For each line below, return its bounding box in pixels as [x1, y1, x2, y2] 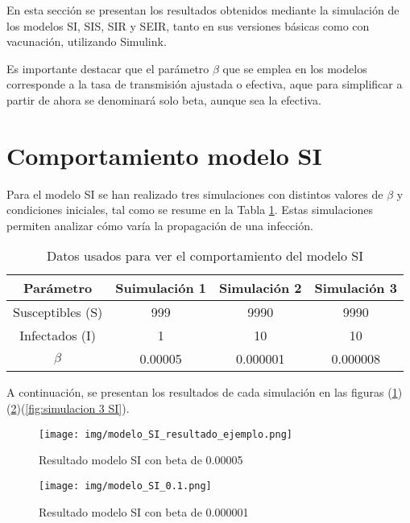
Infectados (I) [19, 326, 97, 345]
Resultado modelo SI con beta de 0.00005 [39, 451, 243, 468]
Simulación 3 [314, 278, 397, 298]
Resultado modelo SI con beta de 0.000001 [39, 503, 249, 520]
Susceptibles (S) [13, 303, 103, 322]
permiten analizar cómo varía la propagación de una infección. [6, 216, 313, 233]
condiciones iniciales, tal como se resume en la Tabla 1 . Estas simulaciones [6, 201, 374, 218]
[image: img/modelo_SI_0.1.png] [39, 480, 212, 492]
